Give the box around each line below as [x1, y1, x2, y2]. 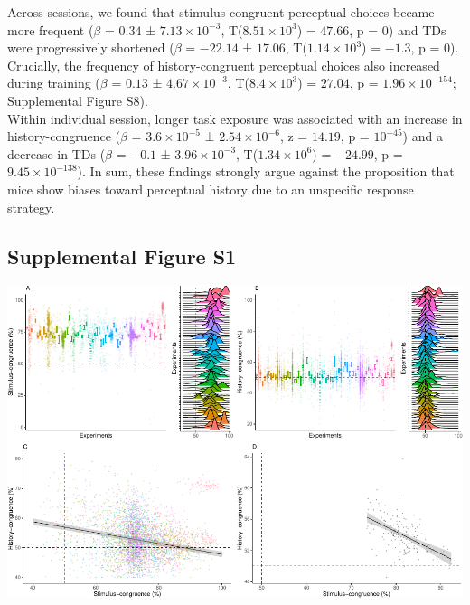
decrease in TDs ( [7, 144, 106, 163]
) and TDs [388, 20, 446, 39]
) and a [402, 127, 443, 146]
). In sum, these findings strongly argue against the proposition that [77, 162, 455, 181]
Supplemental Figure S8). [7, 90, 148, 109]
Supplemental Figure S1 [7, 241, 237, 269]
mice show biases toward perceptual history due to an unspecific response [7, 179, 414, 198]
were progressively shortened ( [7, 38, 174, 57]
